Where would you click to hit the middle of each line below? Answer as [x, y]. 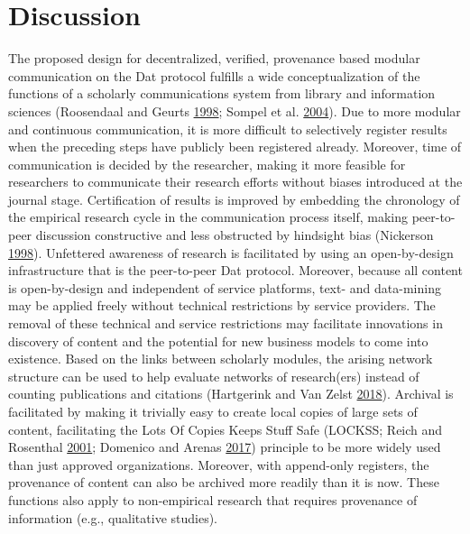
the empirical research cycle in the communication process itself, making [208, 217]
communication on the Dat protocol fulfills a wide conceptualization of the [214, 75]
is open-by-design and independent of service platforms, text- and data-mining [225, 287]
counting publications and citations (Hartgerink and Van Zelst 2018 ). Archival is [231, 394]
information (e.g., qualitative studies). [113, 517]
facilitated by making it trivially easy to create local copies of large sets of [213, 411]
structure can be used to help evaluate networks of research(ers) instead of [214, 376]
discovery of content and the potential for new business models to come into [218, 341]
